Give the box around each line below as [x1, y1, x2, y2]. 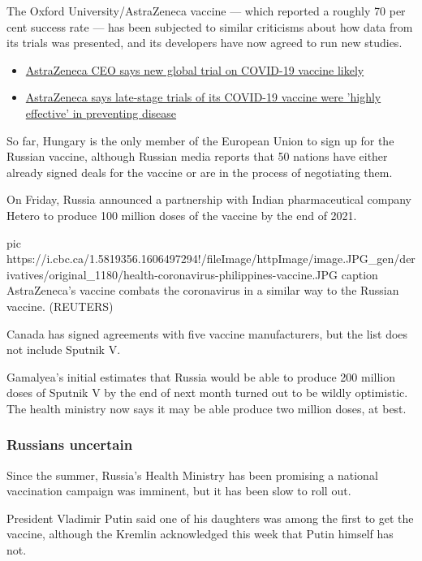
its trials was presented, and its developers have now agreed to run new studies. [6, 34, 403, 51]
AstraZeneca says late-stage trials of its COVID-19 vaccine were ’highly [25, 88, 381, 106]
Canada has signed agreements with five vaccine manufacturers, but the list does [6, 325, 408, 342]
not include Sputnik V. [6, 341, 121, 358]
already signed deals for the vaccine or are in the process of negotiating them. [6, 163, 393, 180]
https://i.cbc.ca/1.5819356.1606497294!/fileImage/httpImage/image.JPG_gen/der [6, 250, 416, 267]
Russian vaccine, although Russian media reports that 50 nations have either [6, 148, 388, 165]
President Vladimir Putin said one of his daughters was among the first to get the [6, 509, 414, 526]
